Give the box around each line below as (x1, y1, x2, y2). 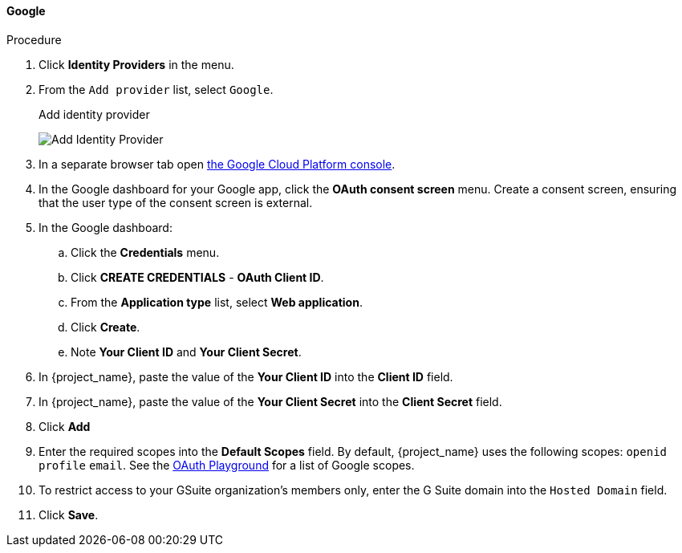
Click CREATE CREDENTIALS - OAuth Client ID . (71, 270, 324, 284)
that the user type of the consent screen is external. (39, 195, 313, 209)
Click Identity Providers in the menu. (39, 57, 234, 71)
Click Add (39, 419, 91, 433)
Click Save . (39, 507, 99, 522)
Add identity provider (39, 107, 150, 121)
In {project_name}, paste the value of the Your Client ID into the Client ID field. (39, 369, 453, 384)
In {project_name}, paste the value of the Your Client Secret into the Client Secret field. (39, 394, 502, 409)
